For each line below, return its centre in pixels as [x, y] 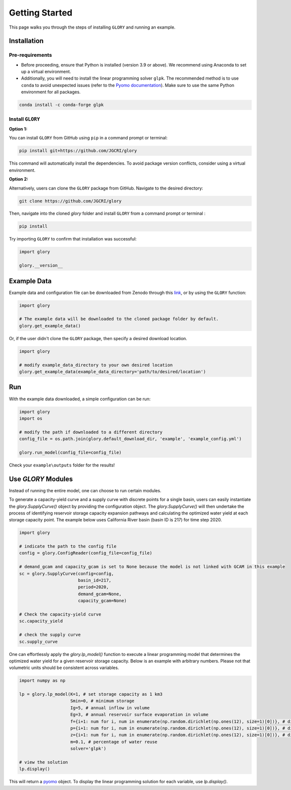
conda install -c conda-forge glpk [61, 105]
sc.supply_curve [39, 642]
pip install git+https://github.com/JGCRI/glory [78, 151]
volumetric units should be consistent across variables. [64, 668]
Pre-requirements [31, 55]
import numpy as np [42, 681]
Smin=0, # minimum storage [102, 701]
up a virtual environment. [46, 72]
